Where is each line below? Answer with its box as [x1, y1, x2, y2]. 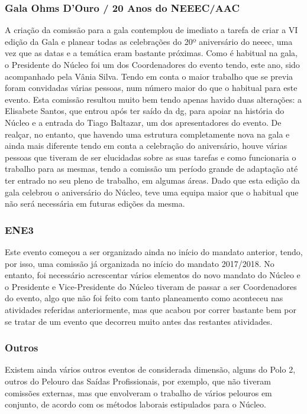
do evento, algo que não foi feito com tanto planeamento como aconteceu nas [5, 292, 283, 304]
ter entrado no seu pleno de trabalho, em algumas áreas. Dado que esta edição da [5, 174, 300, 186]
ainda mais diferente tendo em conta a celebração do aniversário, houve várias [5, 139, 287, 152]
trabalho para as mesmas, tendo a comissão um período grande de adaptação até [5, 162, 298, 175]
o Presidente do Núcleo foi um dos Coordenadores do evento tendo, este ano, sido [5, 58, 300, 70]
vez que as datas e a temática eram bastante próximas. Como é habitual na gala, [5, 47, 298, 59]
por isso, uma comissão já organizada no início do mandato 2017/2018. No [5, 257, 274, 269]
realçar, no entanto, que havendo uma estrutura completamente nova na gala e [5, 128, 290, 140]
